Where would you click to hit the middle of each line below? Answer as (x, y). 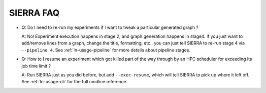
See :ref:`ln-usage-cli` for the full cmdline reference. (74, 82)
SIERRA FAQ (34, 13)
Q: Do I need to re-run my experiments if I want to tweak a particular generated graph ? (110, 27)
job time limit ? (36, 66)
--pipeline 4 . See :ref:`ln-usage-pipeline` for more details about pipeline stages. (106, 50)
